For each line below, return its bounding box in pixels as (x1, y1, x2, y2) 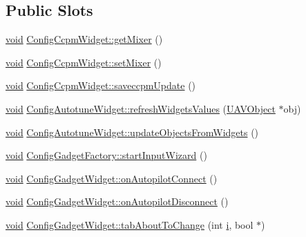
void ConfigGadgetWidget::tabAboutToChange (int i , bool (6, 217, 254, 231)
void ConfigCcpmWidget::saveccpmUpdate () (6, 78, 196, 93)
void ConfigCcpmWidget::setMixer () (6, 55, 162, 69)
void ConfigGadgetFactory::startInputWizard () (6, 148, 207, 162)
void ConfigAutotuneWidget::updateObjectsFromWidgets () (6, 124, 259, 139)
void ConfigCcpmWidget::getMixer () (6, 32, 163, 46)
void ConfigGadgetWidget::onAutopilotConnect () (6, 171, 218, 185)
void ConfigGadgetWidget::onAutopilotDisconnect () (6, 194, 229, 209)
